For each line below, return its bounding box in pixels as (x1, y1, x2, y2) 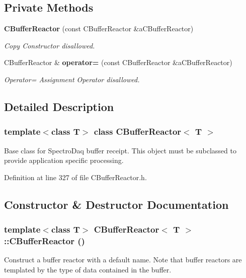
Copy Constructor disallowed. (4, 40, 95, 50)
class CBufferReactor (94, 125, 182, 138)
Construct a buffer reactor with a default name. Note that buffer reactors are (4, 254, 242, 265)
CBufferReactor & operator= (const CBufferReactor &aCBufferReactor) (4, 57, 232, 68)
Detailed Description (4, 98, 114, 114)
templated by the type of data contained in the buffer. (4, 264, 172, 274)
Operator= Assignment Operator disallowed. (4, 74, 140, 84)
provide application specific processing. (4, 155, 124, 165)
